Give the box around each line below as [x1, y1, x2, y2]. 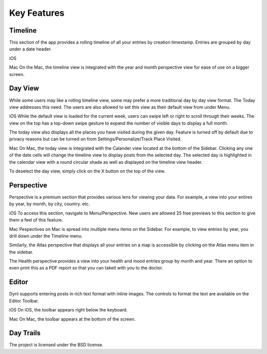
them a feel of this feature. [9, 217, 63, 223]
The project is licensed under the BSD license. [9, 342, 103, 348]
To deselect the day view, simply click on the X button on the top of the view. [9, 168, 166, 174]
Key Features [9, 7, 65, 18]
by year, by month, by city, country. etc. [9, 201, 90, 207]
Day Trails [9, 329, 41, 337]
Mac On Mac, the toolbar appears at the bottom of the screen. [9, 316, 136, 322]
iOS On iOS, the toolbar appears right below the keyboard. [9, 307, 128, 313]
